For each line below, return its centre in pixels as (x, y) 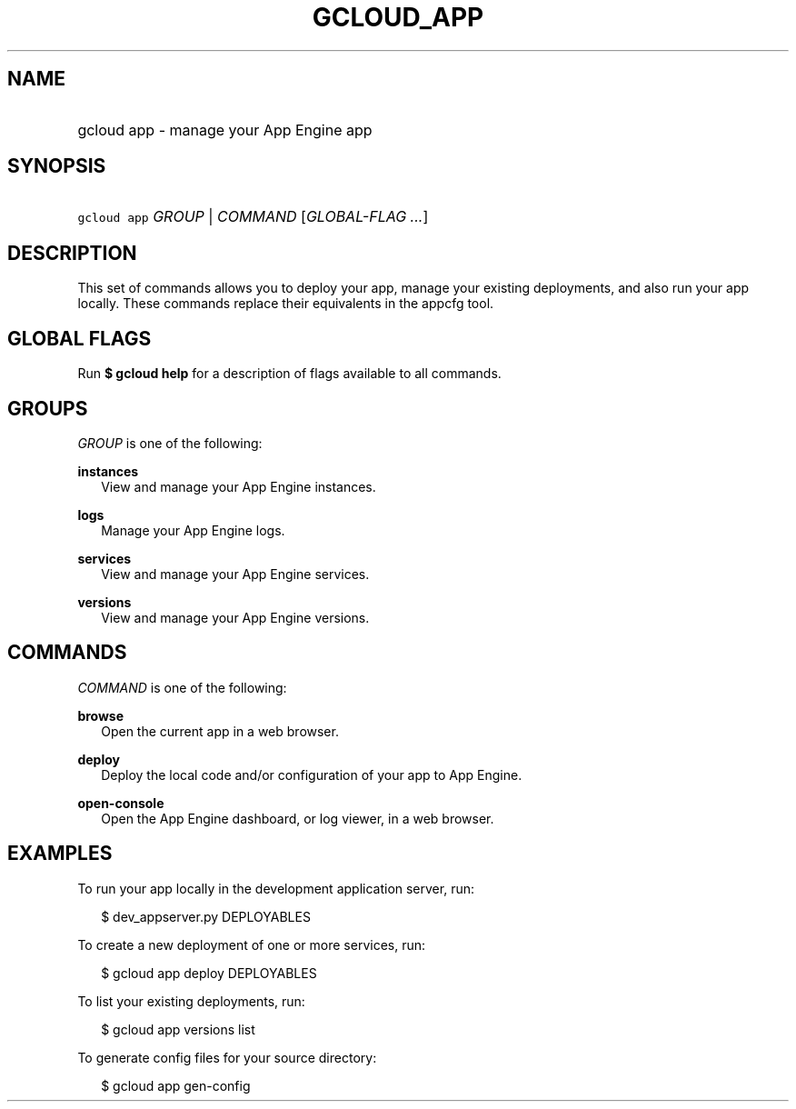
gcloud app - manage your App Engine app (225, 130)
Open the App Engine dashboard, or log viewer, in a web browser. (298, 818)
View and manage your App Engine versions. (235, 617)
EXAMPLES (60, 854)
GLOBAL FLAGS (80, 338)
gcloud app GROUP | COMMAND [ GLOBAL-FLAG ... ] (253, 217)
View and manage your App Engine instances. (239, 486)
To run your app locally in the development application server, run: (276, 888)
